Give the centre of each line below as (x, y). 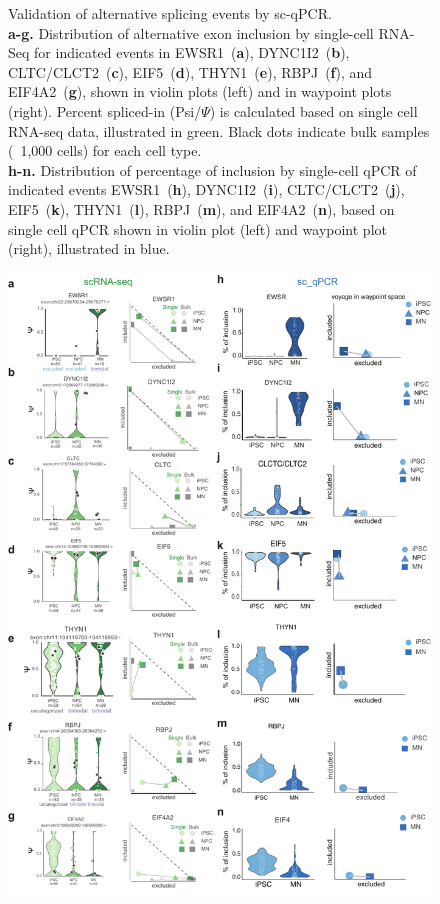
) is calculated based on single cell (313, 110)
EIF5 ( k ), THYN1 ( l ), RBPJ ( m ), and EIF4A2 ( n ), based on (201, 208)
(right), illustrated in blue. (89, 248)
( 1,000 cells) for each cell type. (105, 150)
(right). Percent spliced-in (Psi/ (105, 110)
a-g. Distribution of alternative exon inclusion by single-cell (191, 32)
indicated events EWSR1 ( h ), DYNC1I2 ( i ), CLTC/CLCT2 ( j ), (206, 189)
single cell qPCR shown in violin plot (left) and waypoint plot (197, 228)
